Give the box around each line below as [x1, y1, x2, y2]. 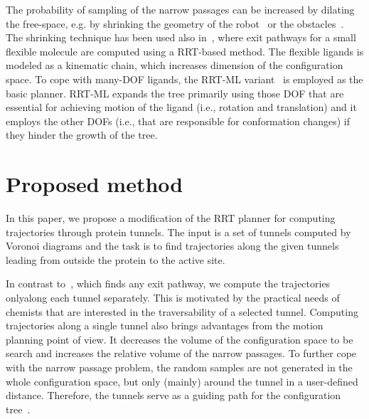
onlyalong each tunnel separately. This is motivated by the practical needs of [6, 290, 340, 305]
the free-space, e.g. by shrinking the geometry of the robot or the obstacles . [6, 16, 344, 31]
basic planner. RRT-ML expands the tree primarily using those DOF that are [6, 85, 344, 100]
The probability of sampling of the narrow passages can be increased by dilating [6, 2, 355, 16]
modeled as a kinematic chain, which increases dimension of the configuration [6, 58, 343, 73]
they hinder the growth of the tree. [6, 127, 158, 142]
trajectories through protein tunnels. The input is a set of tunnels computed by [6, 224, 351, 239]
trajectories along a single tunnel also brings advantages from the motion [6, 318, 323, 333]
